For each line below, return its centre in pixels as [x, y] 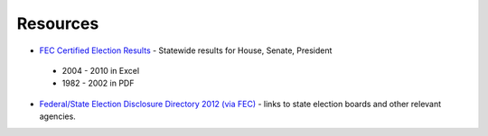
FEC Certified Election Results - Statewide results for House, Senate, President [186, 50]
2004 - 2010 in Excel [101, 70]
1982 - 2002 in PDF [98, 83]
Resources [58, 23]
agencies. [57, 116]
